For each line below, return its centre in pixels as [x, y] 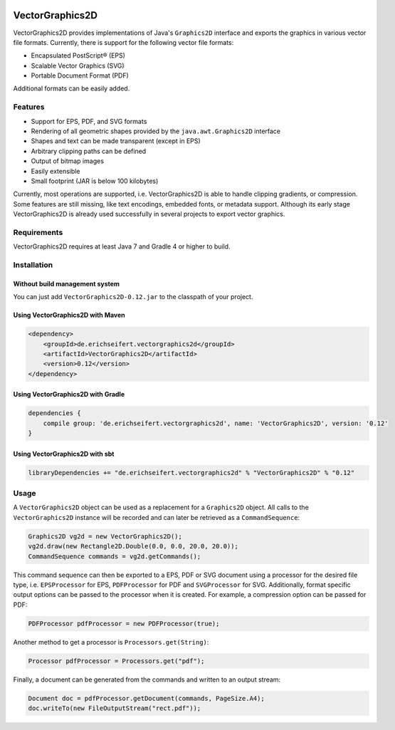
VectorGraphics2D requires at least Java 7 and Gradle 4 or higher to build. [122, 246]
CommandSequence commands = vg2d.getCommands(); [115, 556]
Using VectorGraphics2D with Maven [69, 315]
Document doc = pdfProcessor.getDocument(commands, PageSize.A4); [146, 698]
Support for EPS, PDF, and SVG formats [89, 121]
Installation [33, 265]
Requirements [38, 232]
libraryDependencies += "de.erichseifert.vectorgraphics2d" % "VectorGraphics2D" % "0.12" [191, 473]
